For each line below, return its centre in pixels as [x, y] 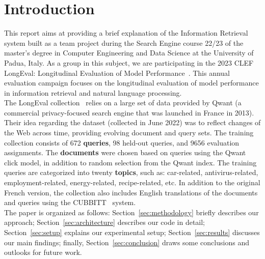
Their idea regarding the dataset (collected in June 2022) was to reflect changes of [132, 122]
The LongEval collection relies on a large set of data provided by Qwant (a [123, 103]
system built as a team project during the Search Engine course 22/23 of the [124, 42]
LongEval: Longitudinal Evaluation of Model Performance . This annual [117, 73]
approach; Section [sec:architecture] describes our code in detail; [105, 222]
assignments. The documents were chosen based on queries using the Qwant [125, 152]
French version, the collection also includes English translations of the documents [131, 192]
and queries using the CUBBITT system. [70, 202]
